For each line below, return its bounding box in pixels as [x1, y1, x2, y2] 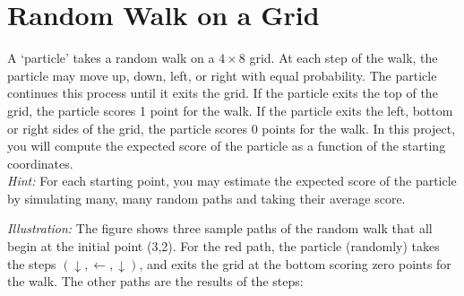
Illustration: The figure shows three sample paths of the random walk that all [7, 219, 433, 238]
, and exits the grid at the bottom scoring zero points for [139, 254, 451, 273]
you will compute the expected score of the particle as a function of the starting [7, 136, 446, 155]
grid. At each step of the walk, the [249, 48, 438, 67]
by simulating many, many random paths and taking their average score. [7, 188, 406, 207]
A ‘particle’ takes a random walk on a [7, 48, 215, 67]
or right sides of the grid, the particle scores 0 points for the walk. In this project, [7, 118, 456, 137]
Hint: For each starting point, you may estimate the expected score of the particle [7, 171, 457, 190]
